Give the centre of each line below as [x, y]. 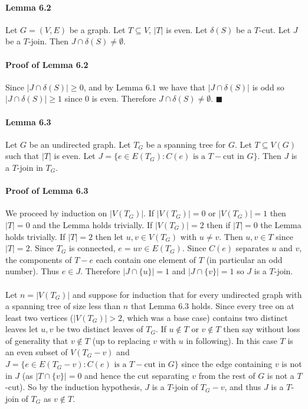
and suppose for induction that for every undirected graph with [187, 294]
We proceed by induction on [56, 213]
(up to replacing [121, 340]
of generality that [37, 340]
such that [22, 156]
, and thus [243, 387]
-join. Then [48, 41]
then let [109, 236]
